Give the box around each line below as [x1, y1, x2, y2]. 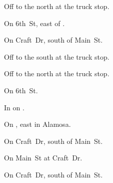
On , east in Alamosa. [4, 119, 71, 129]
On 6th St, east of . [4, 18, 65, 28]
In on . [4, 102, 24, 112]
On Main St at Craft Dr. [4, 152, 82, 163]
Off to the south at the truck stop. [4, 51, 109, 62]
